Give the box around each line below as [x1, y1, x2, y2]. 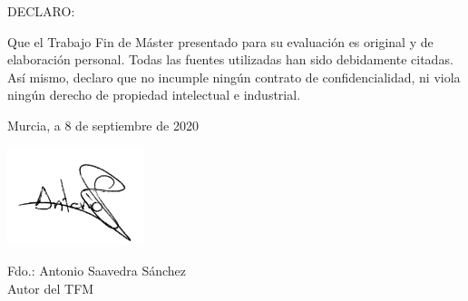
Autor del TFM [7, 278, 94, 297]
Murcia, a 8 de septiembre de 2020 [7, 115, 199, 134]
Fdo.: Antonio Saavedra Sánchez [7, 261, 187, 280]
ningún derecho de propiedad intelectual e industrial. [7, 85, 301, 104]
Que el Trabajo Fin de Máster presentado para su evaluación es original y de [7, 32, 434, 51]
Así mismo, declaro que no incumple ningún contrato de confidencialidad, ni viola [7, 67, 461, 86]
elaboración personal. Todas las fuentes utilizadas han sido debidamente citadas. [7, 50, 453, 69]
